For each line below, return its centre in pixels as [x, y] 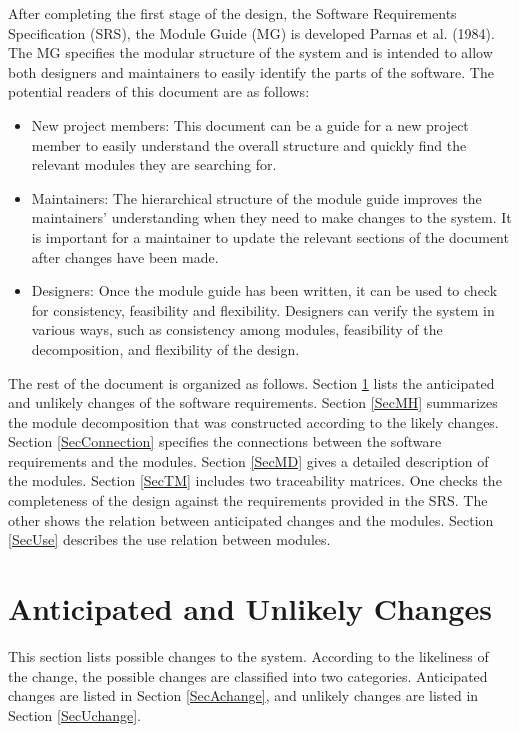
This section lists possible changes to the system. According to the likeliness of [248, 655]
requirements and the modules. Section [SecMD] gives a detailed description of [248, 460]
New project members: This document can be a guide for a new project [250, 124]
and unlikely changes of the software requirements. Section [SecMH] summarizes [253, 402]
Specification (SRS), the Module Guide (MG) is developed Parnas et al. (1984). [251, 32]
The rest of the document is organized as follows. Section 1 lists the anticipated [251, 382]
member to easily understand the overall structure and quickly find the [249, 144]
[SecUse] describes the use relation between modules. [169, 539]
